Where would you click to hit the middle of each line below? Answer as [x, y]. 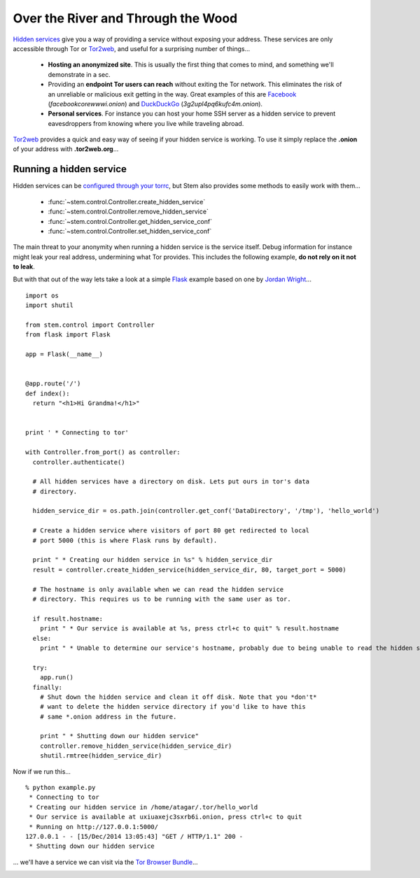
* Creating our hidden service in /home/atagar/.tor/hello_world [143, 807]
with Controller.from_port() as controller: [103, 452]
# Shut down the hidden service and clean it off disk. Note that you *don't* [178, 697]
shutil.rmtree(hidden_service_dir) [101, 756]
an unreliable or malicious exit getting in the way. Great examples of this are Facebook [172, 94]
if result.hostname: [68, 618]
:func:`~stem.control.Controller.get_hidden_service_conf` [130, 221]
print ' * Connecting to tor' [77, 433]
